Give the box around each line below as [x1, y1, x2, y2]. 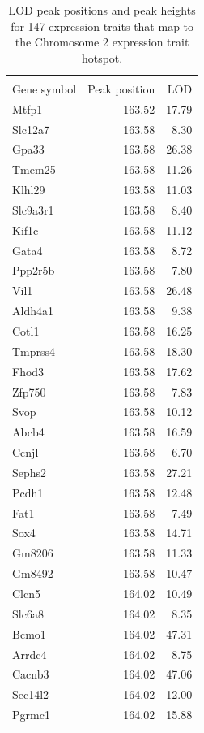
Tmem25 [12, 161, 56, 178]
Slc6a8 [12, 605, 44, 622]
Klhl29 [12, 181, 45, 198]
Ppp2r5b [12, 262, 55, 279]
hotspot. [81, 49, 123, 66]
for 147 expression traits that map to [11, 17, 194, 34]
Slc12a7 [12, 120, 49, 137]
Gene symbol [12, 80, 77, 97]
